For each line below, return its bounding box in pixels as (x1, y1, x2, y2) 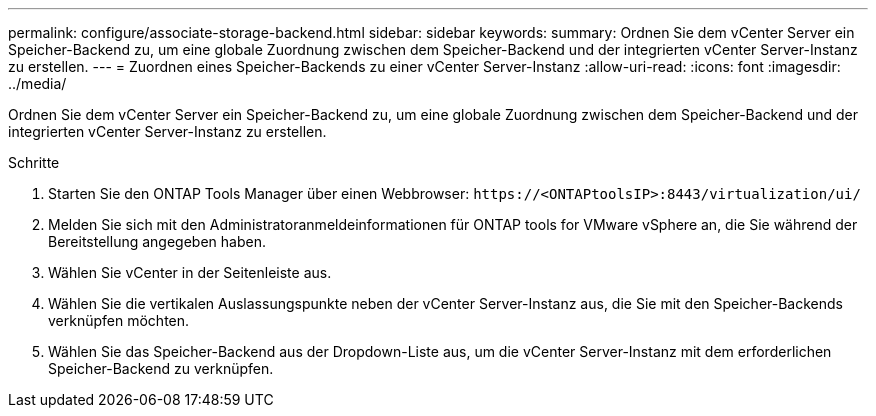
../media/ (8, 75, 67, 92)
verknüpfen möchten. (48, 312, 190, 329)
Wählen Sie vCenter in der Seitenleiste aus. (48, 264, 332, 281)
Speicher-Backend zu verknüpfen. (48, 360, 274, 377)
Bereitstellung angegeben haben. (48, 233, 266, 250)
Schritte (8, 154, 60, 171)
